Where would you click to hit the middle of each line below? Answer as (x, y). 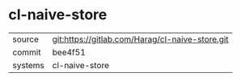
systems (28, 65)
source (25, 39)
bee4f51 (69, 52)
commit (27, 52)
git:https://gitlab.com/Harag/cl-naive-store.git (140, 39)
